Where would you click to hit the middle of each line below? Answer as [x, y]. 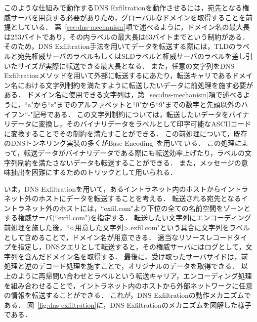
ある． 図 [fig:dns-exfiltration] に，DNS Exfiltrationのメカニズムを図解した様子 [128, 304]
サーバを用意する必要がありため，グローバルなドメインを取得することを [128, 17]
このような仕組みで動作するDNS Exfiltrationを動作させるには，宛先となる [123, 7]
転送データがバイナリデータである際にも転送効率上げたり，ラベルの [134, 152]
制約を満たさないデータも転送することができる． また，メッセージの [129, 162]
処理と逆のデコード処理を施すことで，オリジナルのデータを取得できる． [121, 266]
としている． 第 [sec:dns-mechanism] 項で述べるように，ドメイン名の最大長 [130, 27]
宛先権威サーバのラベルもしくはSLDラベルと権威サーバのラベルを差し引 [135, 56]
